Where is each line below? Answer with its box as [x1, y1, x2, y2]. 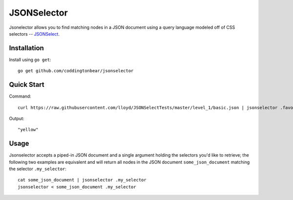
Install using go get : [9, 57, 51, 62]
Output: [9, 115, 24, 121]
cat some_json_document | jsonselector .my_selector [18, 177, 146, 183]
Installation [9, 44, 44, 52]
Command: [9, 93, 31, 100]
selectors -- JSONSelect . [9, 31, 60, 37]
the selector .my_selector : [9, 166, 67, 172]
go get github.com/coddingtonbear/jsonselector [18, 68, 134, 74]
